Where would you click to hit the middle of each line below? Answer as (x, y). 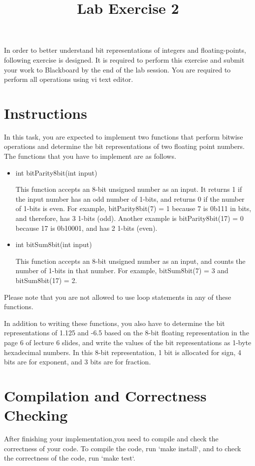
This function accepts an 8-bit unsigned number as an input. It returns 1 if (129, 189)
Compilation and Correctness (105, 395)
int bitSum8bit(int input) (54, 244)
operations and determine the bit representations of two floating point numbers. (124, 146)
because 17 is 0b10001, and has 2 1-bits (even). (86, 228)
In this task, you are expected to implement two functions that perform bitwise (124, 136)
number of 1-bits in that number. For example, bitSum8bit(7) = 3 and (122, 270)
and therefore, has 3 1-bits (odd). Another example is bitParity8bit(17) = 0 (129, 218)
